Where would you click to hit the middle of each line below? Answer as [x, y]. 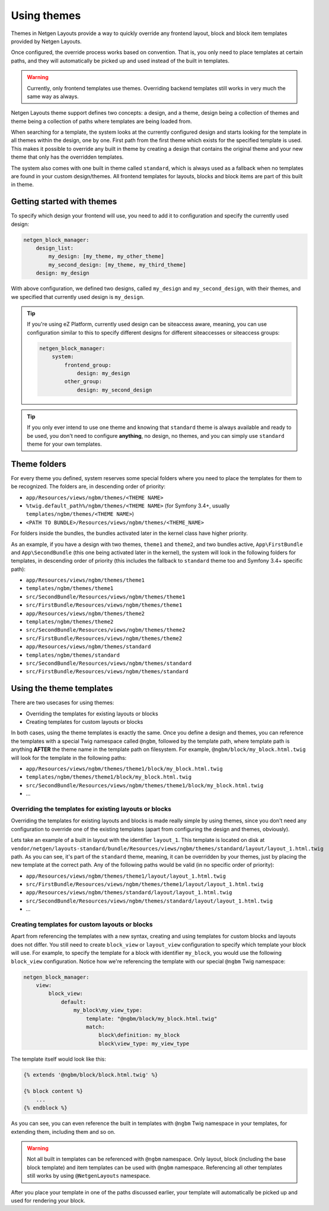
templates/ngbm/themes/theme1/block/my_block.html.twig [109, 777]
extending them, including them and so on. [63, 1131]
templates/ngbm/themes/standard [73, 655]
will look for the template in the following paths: [69, 758]
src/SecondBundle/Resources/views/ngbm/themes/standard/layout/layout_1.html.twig [149, 901]
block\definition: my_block [139, 1035]
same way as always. [53, 96]
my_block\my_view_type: [108, 1010]
